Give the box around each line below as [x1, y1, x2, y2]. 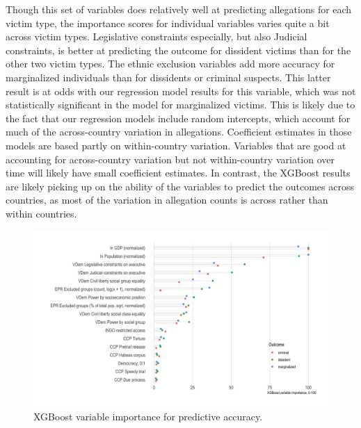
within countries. [6, 206, 77, 220]
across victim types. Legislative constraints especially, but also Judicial [6, 29, 307, 44]
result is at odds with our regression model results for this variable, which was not [6, 83, 356, 98]
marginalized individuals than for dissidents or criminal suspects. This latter [6, 69, 331, 84]
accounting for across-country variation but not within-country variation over [6, 151, 335, 166]
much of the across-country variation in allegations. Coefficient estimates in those [6, 124, 352, 139]
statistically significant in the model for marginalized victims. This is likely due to [6, 97, 355, 112]
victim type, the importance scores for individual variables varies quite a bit [6, 15, 330, 30]
